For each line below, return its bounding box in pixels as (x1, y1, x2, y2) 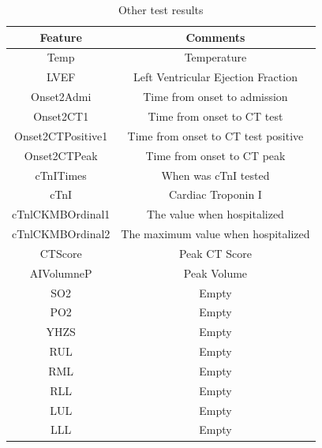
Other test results (118, 2, 204, 17)
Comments (185, 28, 245, 45)
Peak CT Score (178, 245, 252, 261)
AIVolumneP (29, 264, 92, 281)
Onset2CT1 (33, 107, 89, 124)
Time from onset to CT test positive (127, 127, 304, 144)
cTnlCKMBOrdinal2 (12, 226, 110, 242)
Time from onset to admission (143, 88, 288, 105)
